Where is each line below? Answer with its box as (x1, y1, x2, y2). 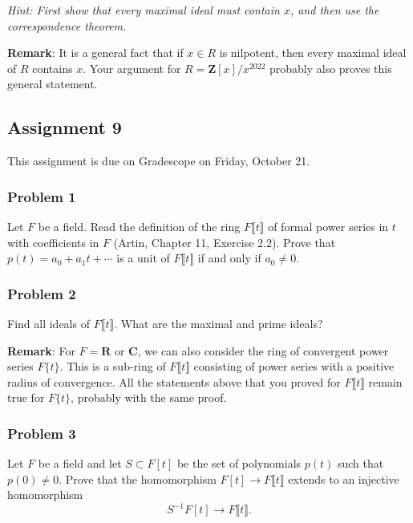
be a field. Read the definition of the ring (38, 217, 241, 234)
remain (368, 373, 403, 390)
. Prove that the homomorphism (59, 470, 217, 487)
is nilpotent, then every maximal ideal (219, 44, 407, 61)
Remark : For (7, 342, 75, 359)
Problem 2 (7, 283, 76, 303)
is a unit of (116, 249, 170, 266)
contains (32, 59, 73, 76)
